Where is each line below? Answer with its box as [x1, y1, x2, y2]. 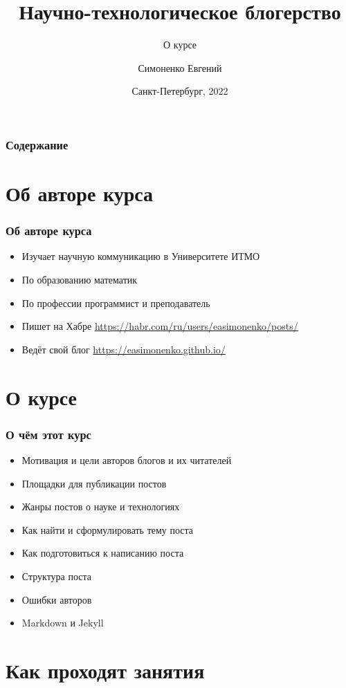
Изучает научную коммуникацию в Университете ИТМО [21, 249, 260, 263]
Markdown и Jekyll [21, 615, 104, 630]
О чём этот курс [6, 425, 91, 443]
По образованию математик [21, 272, 138, 287]
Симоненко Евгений [138, 60, 222, 75]
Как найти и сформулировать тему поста [21, 522, 194, 537]
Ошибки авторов [21, 592, 92, 606]
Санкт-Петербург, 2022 [131, 84, 228, 98]
